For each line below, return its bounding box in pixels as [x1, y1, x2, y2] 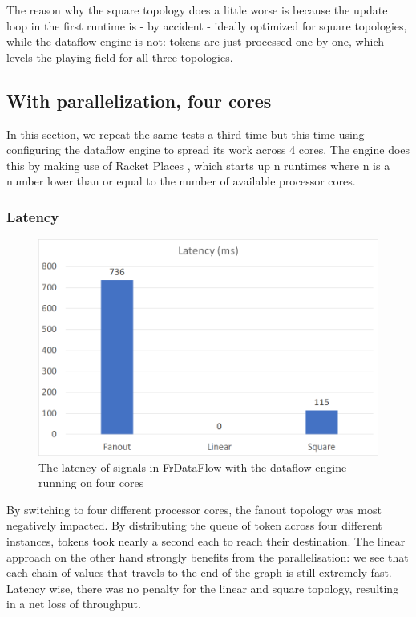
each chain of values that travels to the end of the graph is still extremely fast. [6, 564, 392, 581]
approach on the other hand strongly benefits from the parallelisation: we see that [6, 548, 409, 565]
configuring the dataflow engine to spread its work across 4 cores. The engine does [6, 141, 410, 158]
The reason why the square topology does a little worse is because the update [6, 2, 388, 18]
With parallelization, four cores [6, 87, 272, 112]
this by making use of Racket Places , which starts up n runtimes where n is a [6, 156, 390, 173]
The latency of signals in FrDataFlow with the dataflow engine [38, 458, 347, 475]
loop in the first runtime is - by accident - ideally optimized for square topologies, [6, 17, 407, 34]
